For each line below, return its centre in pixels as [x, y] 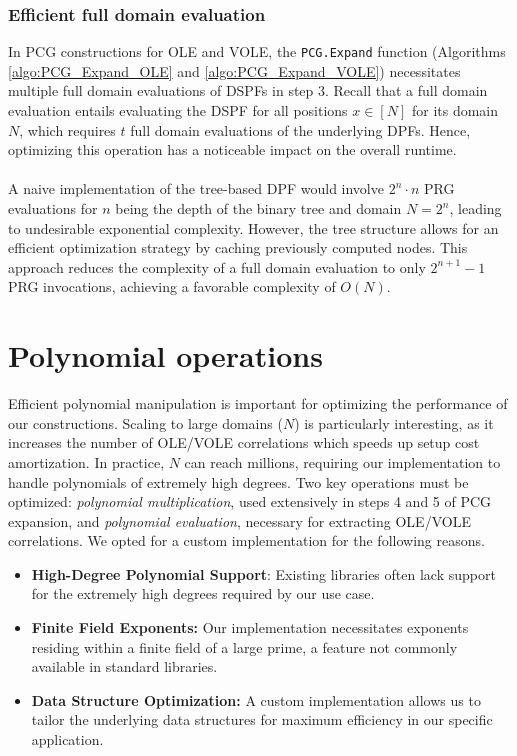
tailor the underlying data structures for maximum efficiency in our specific [262, 719]
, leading [475, 208]
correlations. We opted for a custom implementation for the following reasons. [246, 540]
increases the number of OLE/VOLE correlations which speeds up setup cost [244, 442]
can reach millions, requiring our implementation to [342, 461]
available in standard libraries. [124, 666]
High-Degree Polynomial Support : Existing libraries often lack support [263, 573]
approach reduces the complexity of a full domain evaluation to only [217, 266]
